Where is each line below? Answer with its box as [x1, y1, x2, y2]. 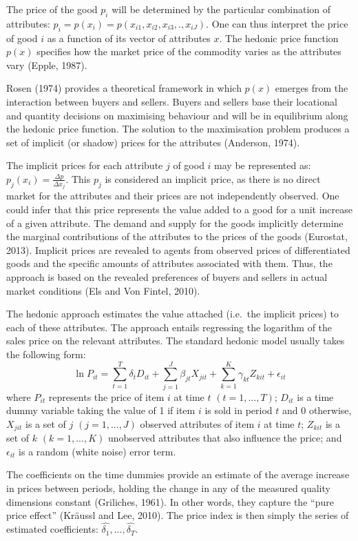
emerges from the [275, 81, 348, 95]
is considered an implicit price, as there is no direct [105, 171, 321, 186]
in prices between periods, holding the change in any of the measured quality [6, 481, 330, 495]
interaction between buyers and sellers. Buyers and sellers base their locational [6, 94, 337, 108]
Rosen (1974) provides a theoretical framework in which [6, 81, 242, 95]
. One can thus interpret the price [206, 16, 348, 30]
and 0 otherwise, [282, 403, 352, 417]
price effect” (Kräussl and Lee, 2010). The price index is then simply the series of [6, 508, 349, 522]
